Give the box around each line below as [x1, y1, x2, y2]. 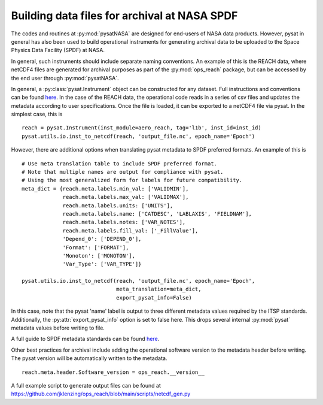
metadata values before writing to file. [11, 324, 105, 332]
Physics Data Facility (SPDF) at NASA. [11, 47, 105, 54]
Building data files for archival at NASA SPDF [11, 9, 238, 22]
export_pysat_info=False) [115, 294, 193, 301]
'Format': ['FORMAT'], [62, 244, 129, 251]
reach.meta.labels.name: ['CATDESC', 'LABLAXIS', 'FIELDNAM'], [62, 210, 252, 217]
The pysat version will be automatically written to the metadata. [11, 355, 167, 362]
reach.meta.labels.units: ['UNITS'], [62, 202, 173, 209]
